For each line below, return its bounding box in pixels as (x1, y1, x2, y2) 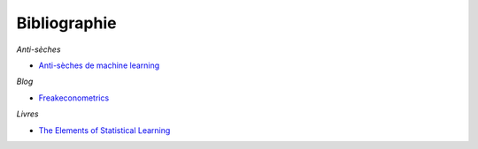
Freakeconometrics (38, 93, 110, 103)
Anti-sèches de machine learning (38, 60, 160, 71)
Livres (16, 108, 39, 119)
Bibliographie (16, 13, 117, 33)
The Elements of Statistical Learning (38, 124, 171, 136)
